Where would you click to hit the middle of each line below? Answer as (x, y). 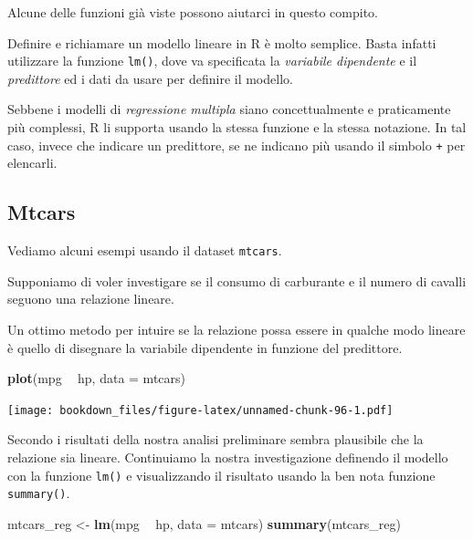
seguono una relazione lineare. (91, 299)
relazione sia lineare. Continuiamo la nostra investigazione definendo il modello (228, 457)
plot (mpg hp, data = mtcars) (96, 378)
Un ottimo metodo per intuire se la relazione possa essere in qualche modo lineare (236, 329)
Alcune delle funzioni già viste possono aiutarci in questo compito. (193, 12)
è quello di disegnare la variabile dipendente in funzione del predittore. (205, 347)
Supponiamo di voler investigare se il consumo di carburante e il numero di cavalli (237, 280)
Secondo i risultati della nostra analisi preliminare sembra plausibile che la (215, 439)
